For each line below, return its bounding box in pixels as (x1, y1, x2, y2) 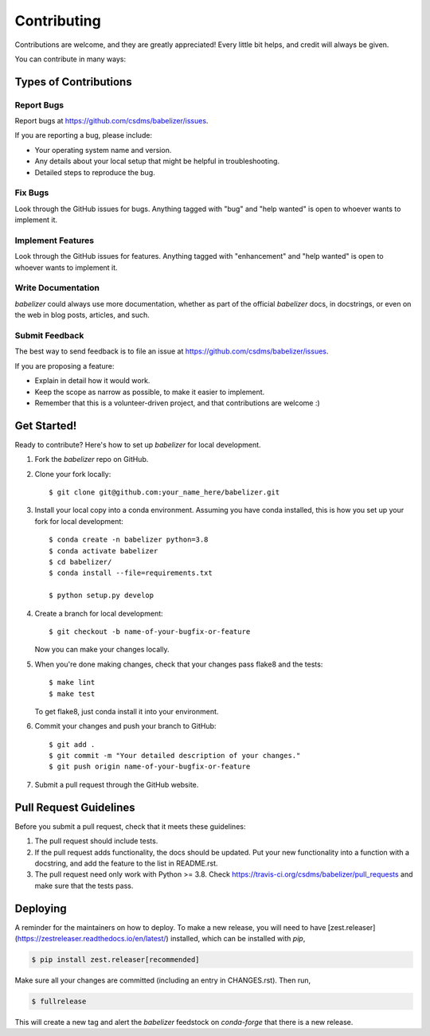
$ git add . (49, 740, 96, 749)
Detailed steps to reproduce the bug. (34, 167, 155, 177)
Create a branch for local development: (34, 608, 163, 618)
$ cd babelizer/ (49, 557, 112, 566)
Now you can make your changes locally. (34, 645, 170, 655)
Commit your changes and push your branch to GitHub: (34, 721, 217, 731)
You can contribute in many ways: (14, 54, 127, 64)
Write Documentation (14, 283, 100, 294)
